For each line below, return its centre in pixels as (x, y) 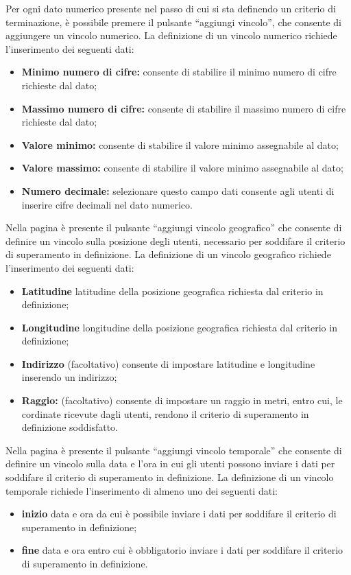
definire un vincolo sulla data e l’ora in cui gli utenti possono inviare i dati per (170, 463)
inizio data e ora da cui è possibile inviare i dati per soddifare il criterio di (179, 514)
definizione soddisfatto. (70, 427)
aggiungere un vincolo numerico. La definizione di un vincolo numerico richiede (171, 35)
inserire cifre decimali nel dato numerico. (107, 204)
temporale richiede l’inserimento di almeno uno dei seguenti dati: (142, 490)
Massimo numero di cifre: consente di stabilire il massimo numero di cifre (184, 108)
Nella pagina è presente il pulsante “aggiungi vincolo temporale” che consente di (174, 450)
